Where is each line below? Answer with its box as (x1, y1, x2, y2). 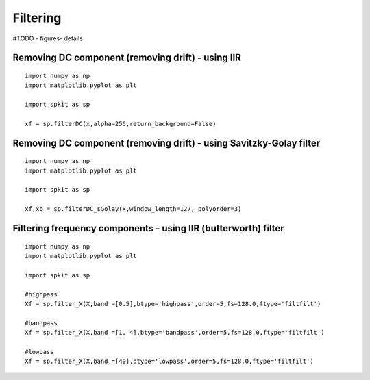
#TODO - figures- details (12, 34, 84, 42)
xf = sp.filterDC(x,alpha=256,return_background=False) (25, 120, 217, 127)
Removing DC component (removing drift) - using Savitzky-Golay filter (12, 137, 321, 149)
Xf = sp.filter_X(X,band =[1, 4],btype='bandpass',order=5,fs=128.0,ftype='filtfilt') (25, 329, 325, 337)
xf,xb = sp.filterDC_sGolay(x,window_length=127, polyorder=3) (25, 205, 242, 213)
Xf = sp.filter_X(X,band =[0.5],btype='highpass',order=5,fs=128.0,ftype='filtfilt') (25, 300, 321, 308)
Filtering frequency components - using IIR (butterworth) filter (12, 223, 284, 234)
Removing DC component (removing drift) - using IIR (12, 52, 241, 64)
